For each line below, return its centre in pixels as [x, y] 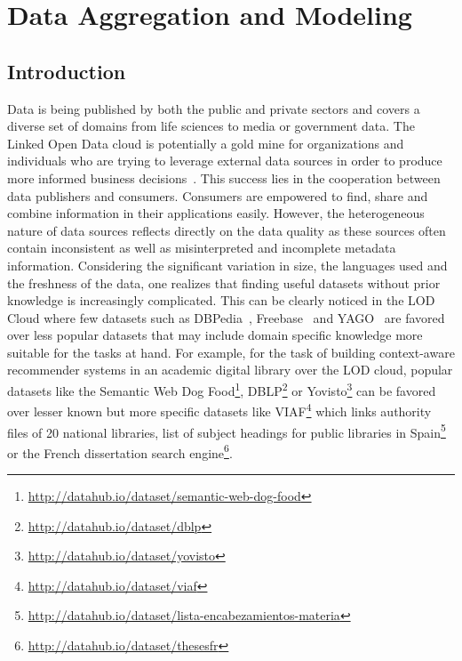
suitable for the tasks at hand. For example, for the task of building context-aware [231, 352]
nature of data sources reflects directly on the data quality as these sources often [227, 230]
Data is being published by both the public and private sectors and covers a [214, 108]
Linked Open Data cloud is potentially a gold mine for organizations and [206, 143]
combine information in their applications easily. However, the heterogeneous [216, 213]
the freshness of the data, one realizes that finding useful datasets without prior [224, 282]
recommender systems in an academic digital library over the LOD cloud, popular [230, 370]
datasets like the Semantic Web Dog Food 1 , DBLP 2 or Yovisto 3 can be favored [222, 389]
